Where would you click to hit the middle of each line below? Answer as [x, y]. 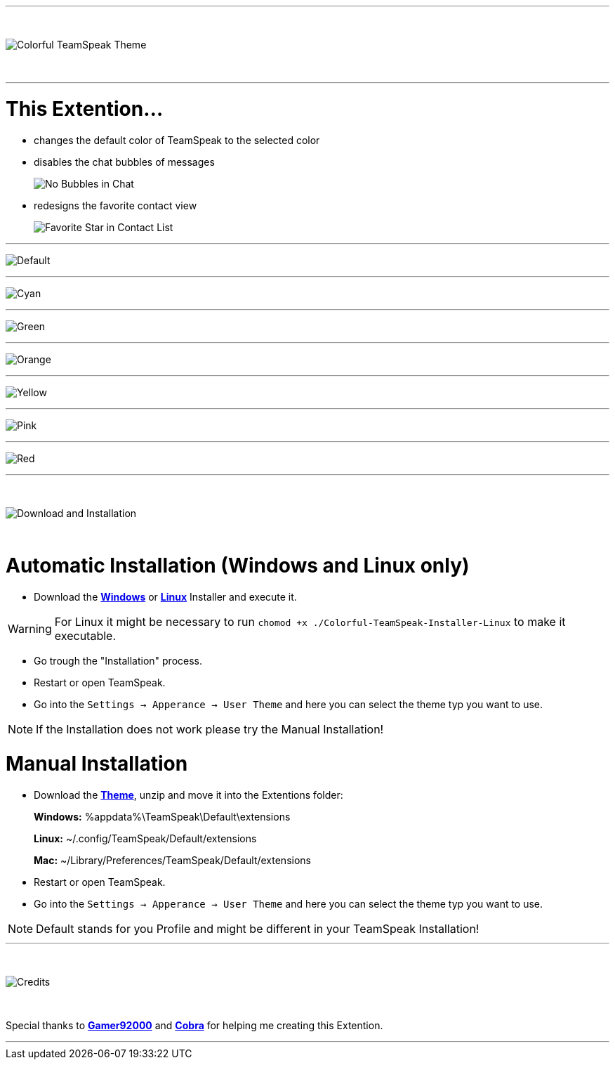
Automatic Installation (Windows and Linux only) [238, 566]
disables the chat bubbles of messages [124, 162]
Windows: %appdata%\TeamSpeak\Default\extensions [162, 816]
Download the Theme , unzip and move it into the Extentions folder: [189, 795]
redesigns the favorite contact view [115, 205]
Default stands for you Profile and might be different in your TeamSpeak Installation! [258, 928]
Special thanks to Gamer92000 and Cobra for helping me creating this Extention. [194, 1025]
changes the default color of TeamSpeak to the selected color [177, 140]
